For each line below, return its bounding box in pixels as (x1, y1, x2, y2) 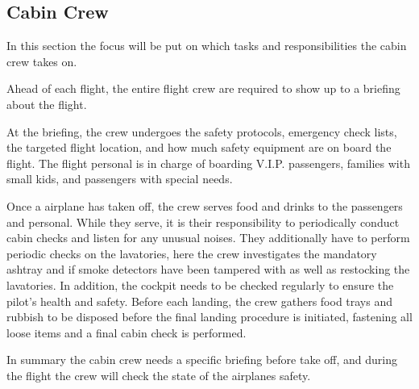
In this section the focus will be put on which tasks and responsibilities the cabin (6, 37, 407, 54)
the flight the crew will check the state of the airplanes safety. (6, 366, 311, 383)
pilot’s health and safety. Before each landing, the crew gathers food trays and (6, 292, 393, 309)
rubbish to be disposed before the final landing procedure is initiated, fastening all (6, 308, 413, 325)
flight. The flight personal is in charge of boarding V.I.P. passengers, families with (6, 154, 410, 171)
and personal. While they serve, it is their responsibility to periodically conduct (6, 213, 400, 230)
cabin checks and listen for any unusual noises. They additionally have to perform (6, 229, 410, 246)
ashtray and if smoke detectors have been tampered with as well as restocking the (6, 261, 410, 278)
